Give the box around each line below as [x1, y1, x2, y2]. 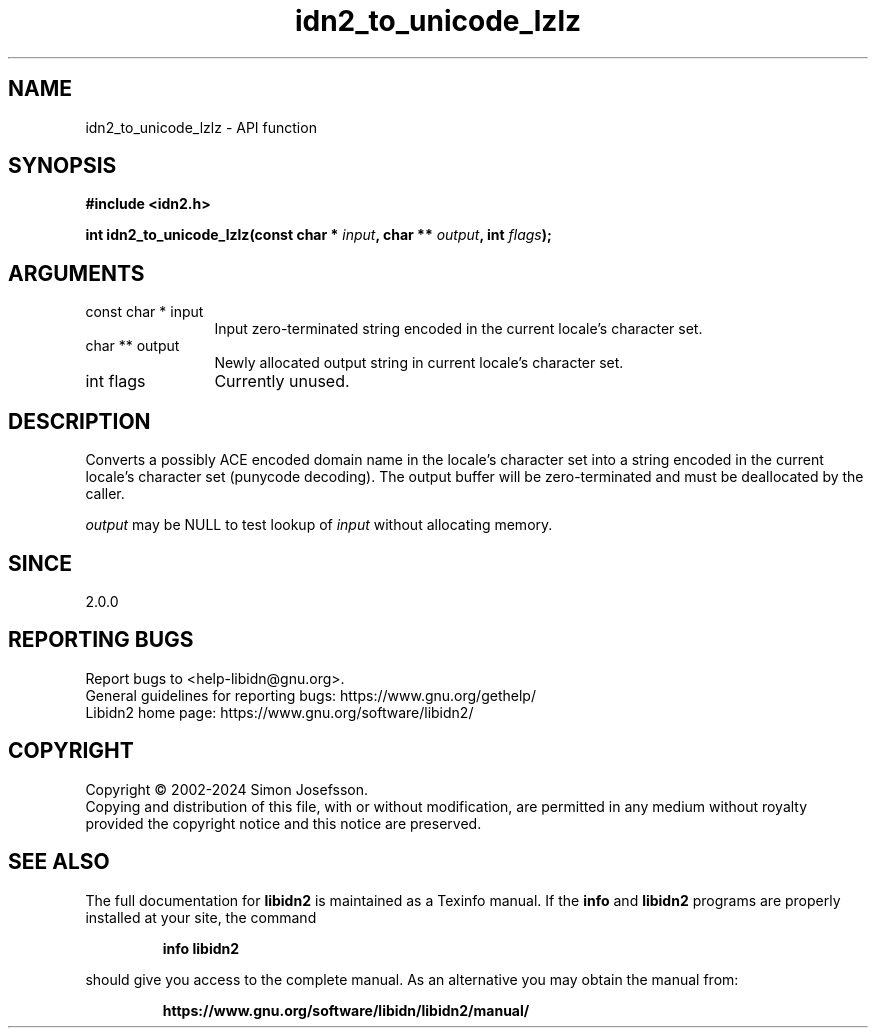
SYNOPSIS [8, 153, 117, 179]
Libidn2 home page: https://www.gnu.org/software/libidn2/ [85, 703, 474, 721]
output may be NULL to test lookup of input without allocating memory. [85, 516, 553, 534]
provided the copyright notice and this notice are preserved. [85, 814, 482, 832]
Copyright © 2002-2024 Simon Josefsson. [85, 780, 368, 798]
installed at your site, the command [85, 908, 317, 926]
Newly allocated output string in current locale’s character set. [214, 354, 624, 372]
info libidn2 [162, 939, 240, 957]
